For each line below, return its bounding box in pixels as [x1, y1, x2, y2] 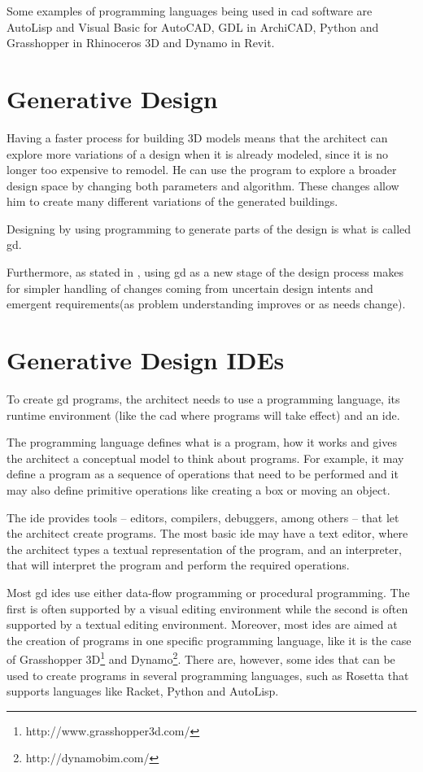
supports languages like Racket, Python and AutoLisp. [7, 683, 279, 700]
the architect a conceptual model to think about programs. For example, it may [7, 449, 404, 466]
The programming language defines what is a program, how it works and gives [7, 434, 397, 451]
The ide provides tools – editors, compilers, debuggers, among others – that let [7, 508, 399, 526]
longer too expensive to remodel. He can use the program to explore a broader [7, 161, 397, 178]
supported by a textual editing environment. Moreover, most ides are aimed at [7, 616, 398, 633]
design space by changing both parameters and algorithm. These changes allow [7, 177, 399, 194]
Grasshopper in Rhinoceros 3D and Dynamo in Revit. [7, 34, 275, 51]
